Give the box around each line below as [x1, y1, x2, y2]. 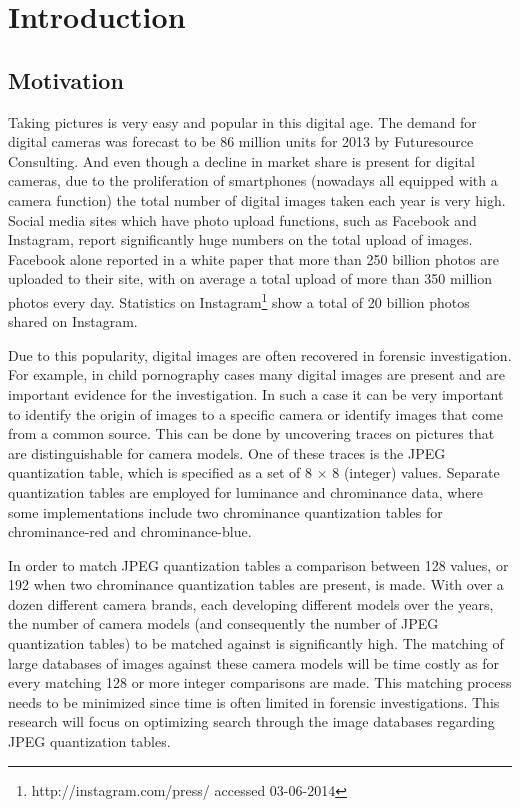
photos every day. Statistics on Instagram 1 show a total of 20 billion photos [8, 288, 470, 312]
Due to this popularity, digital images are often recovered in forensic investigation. [8, 344, 512, 365]
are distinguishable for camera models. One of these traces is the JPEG [8, 442, 446, 463]
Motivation [8, 64, 124, 95]
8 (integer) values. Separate [332, 462, 500, 483]
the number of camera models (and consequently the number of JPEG [8, 613, 439, 634]
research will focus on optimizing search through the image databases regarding [8, 711, 495, 732]
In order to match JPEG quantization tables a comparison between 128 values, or [8, 554, 509, 575]
